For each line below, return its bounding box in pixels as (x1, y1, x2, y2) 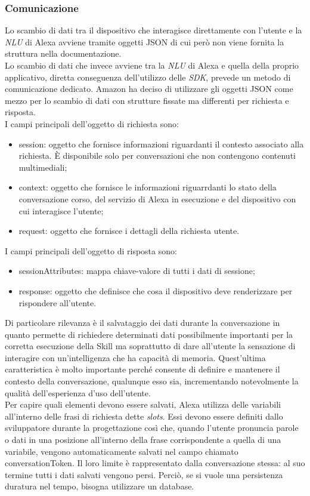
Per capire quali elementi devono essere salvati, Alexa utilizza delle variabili (5, 398, 281, 411)
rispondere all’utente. (18, 296, 97, 309)
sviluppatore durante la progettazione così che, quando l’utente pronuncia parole (5, 421, 299, 434)
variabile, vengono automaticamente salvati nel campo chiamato (5, 445, 238, 457)
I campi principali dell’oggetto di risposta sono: (5, 244, 177, 257)
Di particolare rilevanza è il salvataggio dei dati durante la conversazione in (5, 316, 280, 329)
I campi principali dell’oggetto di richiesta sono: (5, 117, 179, 130)
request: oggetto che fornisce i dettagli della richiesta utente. (18, 224, 240, 237)
